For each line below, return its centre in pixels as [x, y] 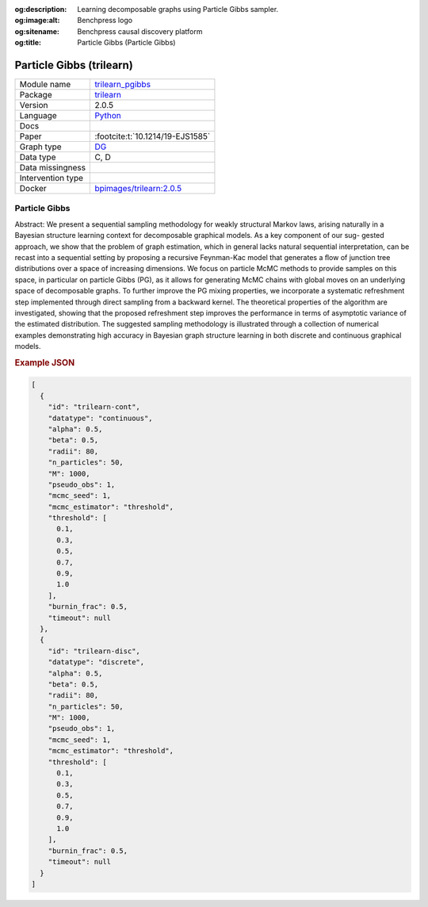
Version [34, 105]
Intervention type [51, 178]
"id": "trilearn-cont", [94, 407]
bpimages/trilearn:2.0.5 [138, 189]
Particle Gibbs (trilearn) [74, 65]
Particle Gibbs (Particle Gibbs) [126, 43]
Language [38, 116]
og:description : [41, 9]
